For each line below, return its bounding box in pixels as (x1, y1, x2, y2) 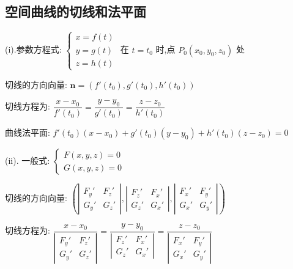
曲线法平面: (5, 126, 50, 139)
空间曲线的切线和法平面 (5, 2, 146, 21)
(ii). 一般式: (5, 154, 50, 167)
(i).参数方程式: (5, 43, 62, 56)
